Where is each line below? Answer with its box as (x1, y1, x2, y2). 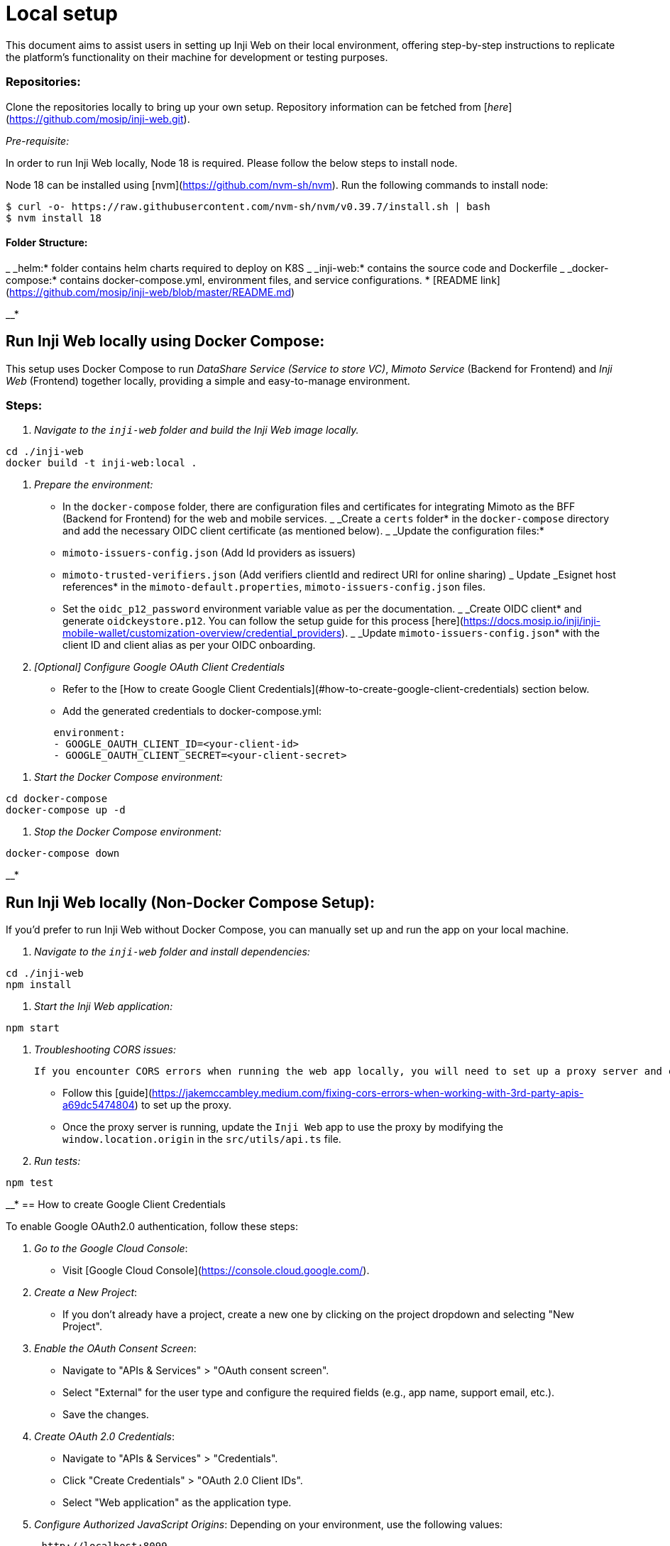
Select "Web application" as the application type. (62, 1496, 292, 1509)
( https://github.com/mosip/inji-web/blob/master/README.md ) (6, 285, 295, 298)
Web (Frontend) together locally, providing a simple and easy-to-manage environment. (6, 374, 410, 387)
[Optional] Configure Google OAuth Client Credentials (34, 661, 285, 674)
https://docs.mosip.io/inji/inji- (463, 615, 601, 627)
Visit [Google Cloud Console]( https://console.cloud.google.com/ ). (62, 1264, 370, 1277)
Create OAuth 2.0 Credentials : (34, 1430, 175, 1443)
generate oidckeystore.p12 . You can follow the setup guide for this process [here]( (62, 615, 463, 627)
